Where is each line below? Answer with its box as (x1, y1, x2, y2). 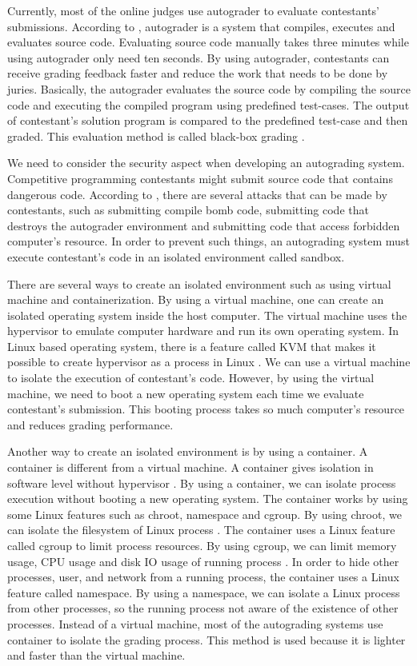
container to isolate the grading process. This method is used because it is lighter (7, 631, 406, 648)
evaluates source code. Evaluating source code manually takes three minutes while (7, 34, 409, 50)
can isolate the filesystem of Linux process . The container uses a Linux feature (7, 521, 395, 538)
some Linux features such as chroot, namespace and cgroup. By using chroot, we (7, 505, 402, 522)
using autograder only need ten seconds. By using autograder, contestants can (7, 49, 390, 66)
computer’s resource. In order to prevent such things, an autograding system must (7, 233, 410, 249)
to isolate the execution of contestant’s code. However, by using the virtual (7, 369, 375, 386)
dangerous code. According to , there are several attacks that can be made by (7, 185, 387, 202)
